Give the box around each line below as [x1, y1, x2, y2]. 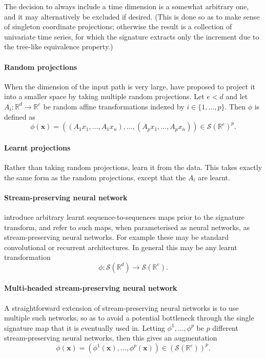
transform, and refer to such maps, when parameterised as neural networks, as [4, 221, 250, 232]
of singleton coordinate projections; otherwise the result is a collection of [4, 21, 232, 32]
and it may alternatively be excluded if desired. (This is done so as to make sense [4, 11, 260, 22]
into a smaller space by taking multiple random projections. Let [4, 91, 204, 102]
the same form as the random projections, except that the [4, 172, 186, 182]
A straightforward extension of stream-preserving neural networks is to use [4, 302, 239, 313]
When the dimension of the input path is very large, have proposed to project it [4, 81, 256, 91]
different [212, 322, 238, 333]
